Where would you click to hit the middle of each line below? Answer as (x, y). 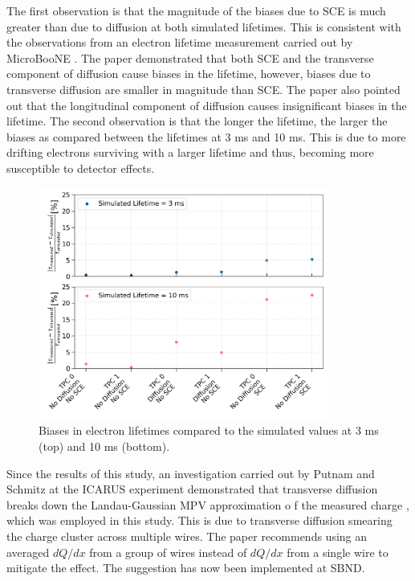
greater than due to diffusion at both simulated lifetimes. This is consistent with (204, 26)
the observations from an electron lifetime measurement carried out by (180, 42)
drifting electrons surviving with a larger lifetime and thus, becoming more (190, 152)
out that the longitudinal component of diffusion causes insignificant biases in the (207, 105)
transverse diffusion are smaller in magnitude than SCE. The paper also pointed (203, 89)
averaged (28, 552)
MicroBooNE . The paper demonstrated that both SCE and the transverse (190, 57)
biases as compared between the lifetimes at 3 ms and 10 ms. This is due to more (206, 136)
